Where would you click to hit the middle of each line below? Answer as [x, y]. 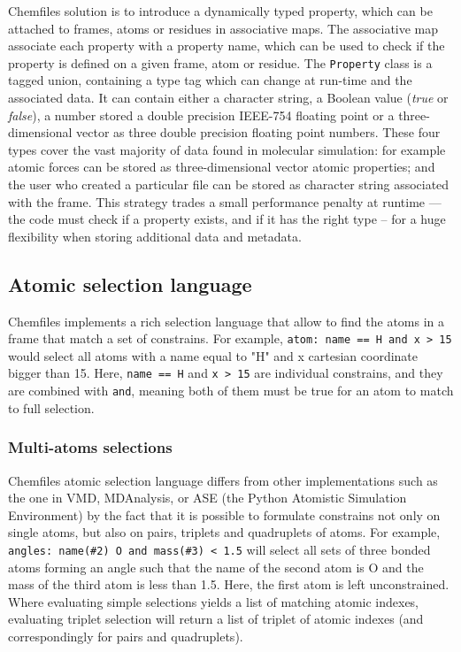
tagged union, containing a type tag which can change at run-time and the [210, 80]
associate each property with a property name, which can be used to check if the [227, 46]
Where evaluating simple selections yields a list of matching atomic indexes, [214, 601]
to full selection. [51, 407]
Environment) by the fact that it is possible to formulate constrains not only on [224, 514]
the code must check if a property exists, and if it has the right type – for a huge [227, 219]
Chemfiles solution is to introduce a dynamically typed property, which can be [220, 11]
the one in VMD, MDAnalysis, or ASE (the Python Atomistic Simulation [207, 498]
